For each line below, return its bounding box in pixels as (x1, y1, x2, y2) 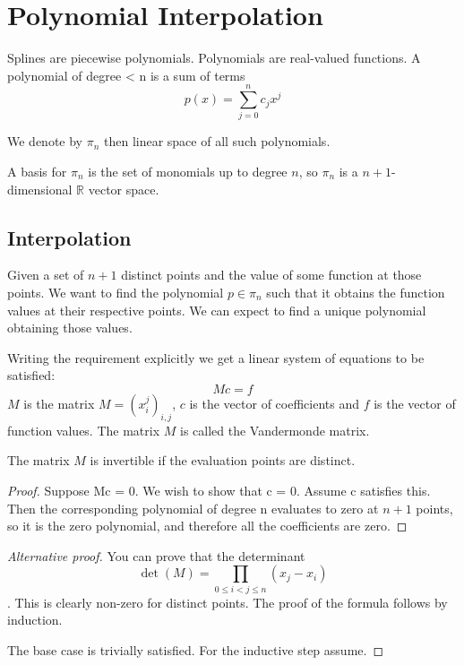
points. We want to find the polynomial (7, 283, 224, 302)
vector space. (88, 179, 159, 198)
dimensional (7, 179, 73, 198)
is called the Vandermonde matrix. (179, 420, 370, 439)
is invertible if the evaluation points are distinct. (90, 451, 356, 470)
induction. (7, 610, 63, 629)
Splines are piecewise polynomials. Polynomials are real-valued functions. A (7, 48, 421, 67)
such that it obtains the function (266, 283, 445, 302)
